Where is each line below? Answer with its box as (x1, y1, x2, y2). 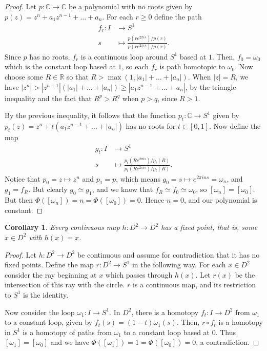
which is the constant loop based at (5, 61, 116, 72)
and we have (50, 337, 89, 347)
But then (5, 194, 33, 205)
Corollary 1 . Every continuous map (5, 222, 120, 232)
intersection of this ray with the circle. (5, 279, 125, 290)
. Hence (140, 194, 165, 205)
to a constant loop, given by (5, 317, 93, 327)
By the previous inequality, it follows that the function (5, 110, 176, 121)
